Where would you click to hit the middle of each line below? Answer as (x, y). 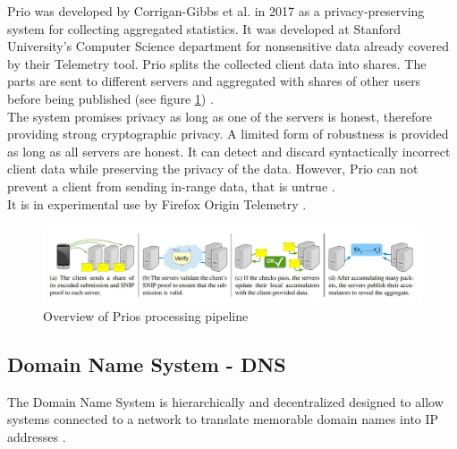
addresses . (37, 437)
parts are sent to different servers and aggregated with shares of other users (214, 81)
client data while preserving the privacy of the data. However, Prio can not (213, 169)
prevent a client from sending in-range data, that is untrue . (171, 186)
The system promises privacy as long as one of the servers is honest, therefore (220, 116)
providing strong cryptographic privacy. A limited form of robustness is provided (228, 134)
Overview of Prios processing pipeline (146, 316)
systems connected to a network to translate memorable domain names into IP (223, 419)
